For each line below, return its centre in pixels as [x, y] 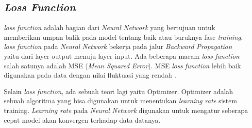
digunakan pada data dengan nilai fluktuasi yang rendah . [90, 75]
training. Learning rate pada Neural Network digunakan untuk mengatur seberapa [126, 110]
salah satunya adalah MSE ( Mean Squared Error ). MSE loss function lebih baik [123, 65]
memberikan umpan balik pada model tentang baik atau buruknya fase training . [124, 37]
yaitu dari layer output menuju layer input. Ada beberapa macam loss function [122, 56]
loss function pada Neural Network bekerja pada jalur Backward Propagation [118, 46]
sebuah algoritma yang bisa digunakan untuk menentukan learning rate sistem [121, 101]
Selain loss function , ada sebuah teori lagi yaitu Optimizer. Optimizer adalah [118, 91]
